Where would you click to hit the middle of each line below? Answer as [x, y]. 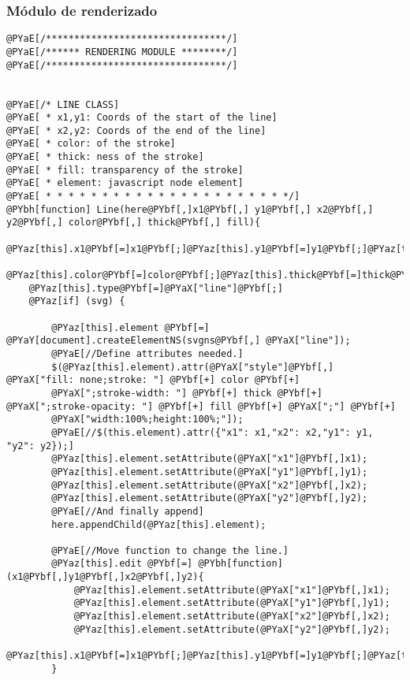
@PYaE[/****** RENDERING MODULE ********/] [122, 52]
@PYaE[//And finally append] [128, 511]
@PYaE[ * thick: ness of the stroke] [105, 157]
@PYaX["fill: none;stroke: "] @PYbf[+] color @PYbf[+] [153, 380]
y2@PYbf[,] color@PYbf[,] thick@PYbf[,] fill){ [134, 223]
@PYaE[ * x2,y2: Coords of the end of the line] [136, 130]
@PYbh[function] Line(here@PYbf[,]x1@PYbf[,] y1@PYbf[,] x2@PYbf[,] [190, 209]
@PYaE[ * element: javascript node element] [125, 183]
